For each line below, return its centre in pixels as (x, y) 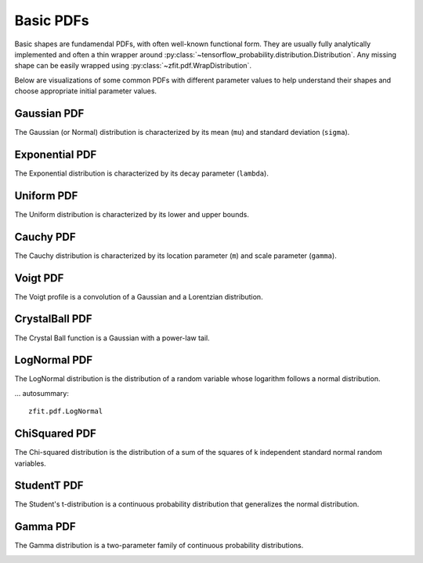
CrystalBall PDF (54, 319)
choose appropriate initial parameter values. (85, 91)
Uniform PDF (46, 196)
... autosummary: (42, 393)
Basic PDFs (52, 20)
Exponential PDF (56, 154)
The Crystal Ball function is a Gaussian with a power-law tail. (112, 338)
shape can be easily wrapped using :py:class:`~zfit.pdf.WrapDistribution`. (133, 66)
